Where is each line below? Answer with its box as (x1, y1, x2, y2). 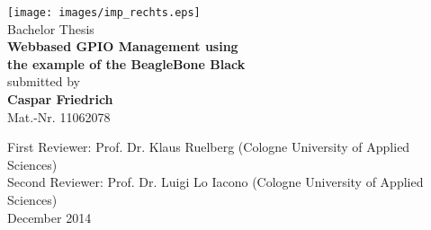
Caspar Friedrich (7, 90, 113, 109)
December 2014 (7, 208, 92, 226)
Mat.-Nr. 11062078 (7, 107, 111, 126)
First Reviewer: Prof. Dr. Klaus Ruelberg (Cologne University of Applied (7, 137, 410, 156)
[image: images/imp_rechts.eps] (7, 6, 201, 19)
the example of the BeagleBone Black (7, 54, 246, 73)
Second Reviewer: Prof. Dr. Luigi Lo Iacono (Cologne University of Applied (7, 172, 424, 191)
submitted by (7, 72, 80, 91)
